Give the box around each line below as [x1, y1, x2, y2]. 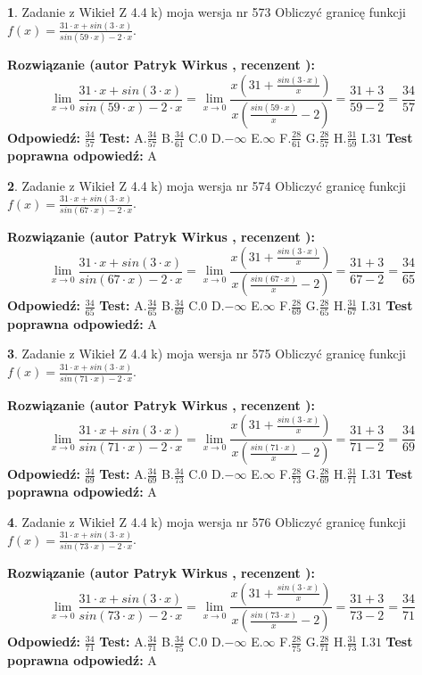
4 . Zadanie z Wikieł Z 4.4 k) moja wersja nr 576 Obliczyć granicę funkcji [7, 512, 406, 531]
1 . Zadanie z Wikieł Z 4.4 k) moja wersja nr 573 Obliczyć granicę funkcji [7, 3, 406, 21]
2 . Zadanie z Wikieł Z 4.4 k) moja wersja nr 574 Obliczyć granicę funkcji [7, 176, 406, 194]
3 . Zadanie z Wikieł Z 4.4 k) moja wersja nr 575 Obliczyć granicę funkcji [7, 344, 406, 363]
